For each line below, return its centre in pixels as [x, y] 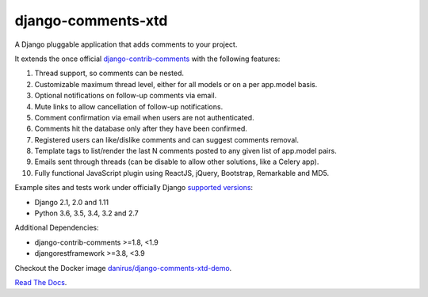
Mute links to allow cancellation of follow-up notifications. [129, 106]
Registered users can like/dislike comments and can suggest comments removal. [166, 139]
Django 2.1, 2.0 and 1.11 [72, 202]
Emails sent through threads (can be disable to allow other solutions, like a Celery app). [177, 162]
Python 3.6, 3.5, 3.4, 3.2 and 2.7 [86, 213]
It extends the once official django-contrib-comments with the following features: [147, 59]
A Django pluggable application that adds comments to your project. [126, 44]
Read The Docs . [41, 282]
